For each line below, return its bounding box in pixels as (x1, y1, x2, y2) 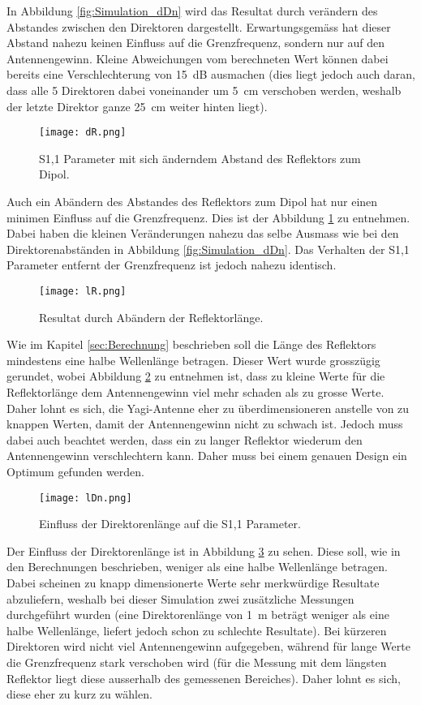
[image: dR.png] (39, 127, 127, 139)
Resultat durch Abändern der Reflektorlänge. (39, 308, 264, 325)
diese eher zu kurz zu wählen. (6, 686, 153, 703)
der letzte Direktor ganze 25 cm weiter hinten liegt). (6, 97, 268, 114)
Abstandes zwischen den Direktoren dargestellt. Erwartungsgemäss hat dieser (6, 18, 391, 35)
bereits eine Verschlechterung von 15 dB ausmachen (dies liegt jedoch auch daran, (6, 66, 415, 83)
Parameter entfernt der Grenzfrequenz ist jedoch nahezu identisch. (6, 256, 337, 273)
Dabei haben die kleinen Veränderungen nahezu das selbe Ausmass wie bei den (6, 225, 399, 242)
